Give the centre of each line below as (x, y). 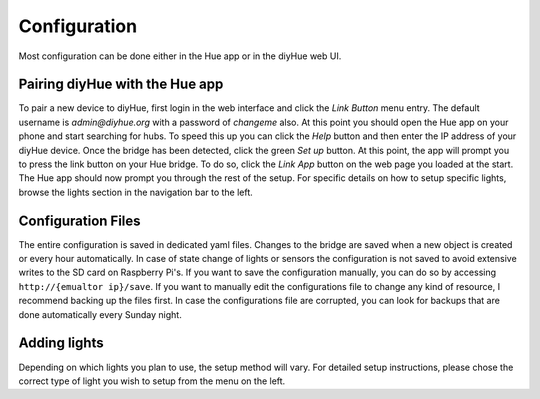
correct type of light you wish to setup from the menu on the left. (152, 381)
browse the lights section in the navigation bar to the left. (136, 192)
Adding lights (61, 343)
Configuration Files (79, 220)
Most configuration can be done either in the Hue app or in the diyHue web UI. (180, 56)
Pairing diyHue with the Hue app (121, 84)
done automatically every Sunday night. (100, 314)
